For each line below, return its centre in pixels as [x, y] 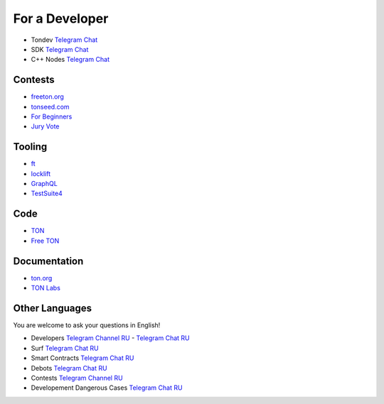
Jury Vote [45, 126]
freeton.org [47, 97]
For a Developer [61, 18]
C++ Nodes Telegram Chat [70, 60]
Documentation [48, 261]
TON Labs [46, 288]
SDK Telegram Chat [60, 49]
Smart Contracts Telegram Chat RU [82, 358]
